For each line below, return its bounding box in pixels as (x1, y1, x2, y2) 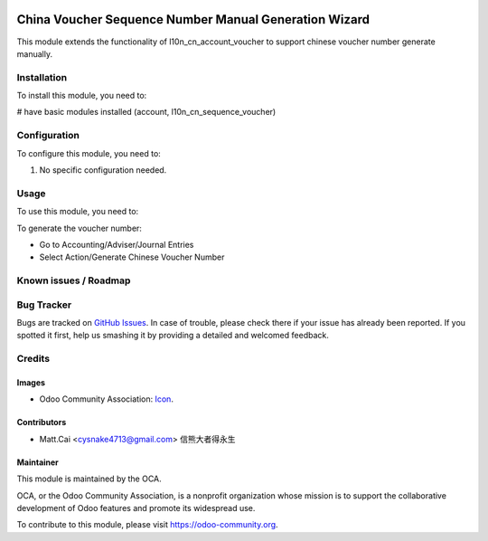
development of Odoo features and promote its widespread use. (16, 502, 256, 513)
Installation (16, 71, 68, 83)
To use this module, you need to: (16, 206, 139, 217)
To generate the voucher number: (16, 223, 142, 233)
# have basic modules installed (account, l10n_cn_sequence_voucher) (16, 107, 277, 118)
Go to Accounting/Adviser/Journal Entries (39, 239, 194, 250)
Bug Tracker (16, 299, 72, 311)
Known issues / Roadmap (16, 274, 131, 287)
